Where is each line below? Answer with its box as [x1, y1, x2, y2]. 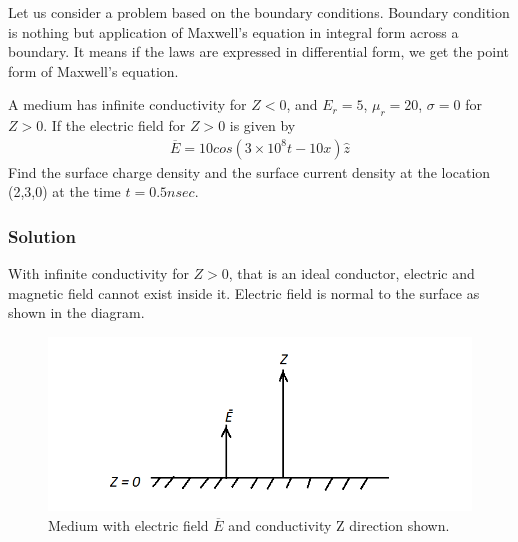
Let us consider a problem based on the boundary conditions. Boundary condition [8, 2, 510, 22]
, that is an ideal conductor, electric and [228, 263, 475, 284]
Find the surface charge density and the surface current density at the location [8, 161, 491, 182]
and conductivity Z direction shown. [228, 514, 450, 535]
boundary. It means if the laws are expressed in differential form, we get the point [8, 41, 509, 62]
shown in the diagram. [8, 302, 145, 323]
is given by [229, 115, 296, 136]
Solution [8, 223, 76, 248]
